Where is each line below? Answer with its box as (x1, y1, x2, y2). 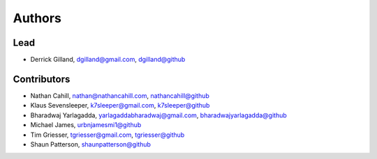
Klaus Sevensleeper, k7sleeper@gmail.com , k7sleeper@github (30, 101, 210, 110)
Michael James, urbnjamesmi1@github (30, 121, 142, 129)
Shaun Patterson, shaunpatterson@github (30, 140, 151, 149)
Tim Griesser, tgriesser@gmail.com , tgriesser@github (30, 131, 185, 139)
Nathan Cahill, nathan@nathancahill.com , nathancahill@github (30, 91, 209, 100)
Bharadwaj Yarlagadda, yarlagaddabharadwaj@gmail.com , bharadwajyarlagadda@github (30, 111, 288, 119)
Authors (13, 10, 62, 26)
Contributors (13, 73, 71, 85)
